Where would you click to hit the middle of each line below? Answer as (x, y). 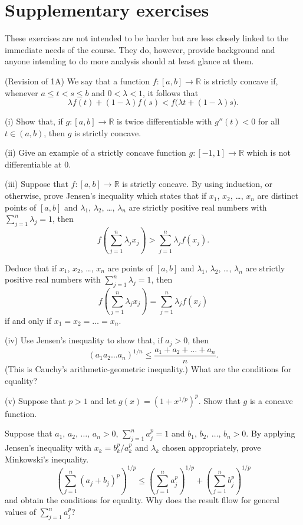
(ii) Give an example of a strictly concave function (95, 152)
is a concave (271, 400)
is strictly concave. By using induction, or (197, 184)
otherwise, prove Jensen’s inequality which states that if (106, 196)
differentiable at (33, 164)
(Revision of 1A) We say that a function (78, 81)
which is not (269, 152)
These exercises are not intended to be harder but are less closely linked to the (147, 38)
